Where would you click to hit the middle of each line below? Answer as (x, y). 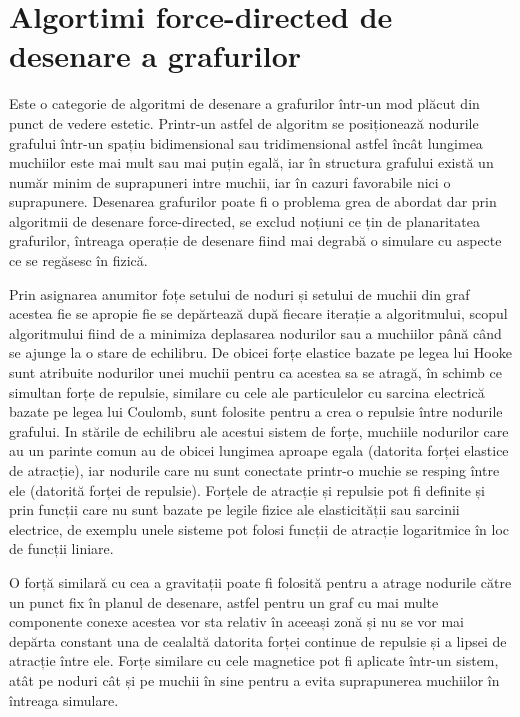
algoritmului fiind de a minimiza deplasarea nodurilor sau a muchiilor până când (255, 332)
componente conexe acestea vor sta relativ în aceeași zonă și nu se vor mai (237, 621)
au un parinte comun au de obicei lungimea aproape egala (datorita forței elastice (259, 450)
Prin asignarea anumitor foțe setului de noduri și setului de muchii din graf (239, 293)
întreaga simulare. (64, 699)
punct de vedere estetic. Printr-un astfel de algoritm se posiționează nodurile (244, 122)
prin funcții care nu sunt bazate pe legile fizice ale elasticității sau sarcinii (234, 509)
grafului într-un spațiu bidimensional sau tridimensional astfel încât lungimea (246, 142)
